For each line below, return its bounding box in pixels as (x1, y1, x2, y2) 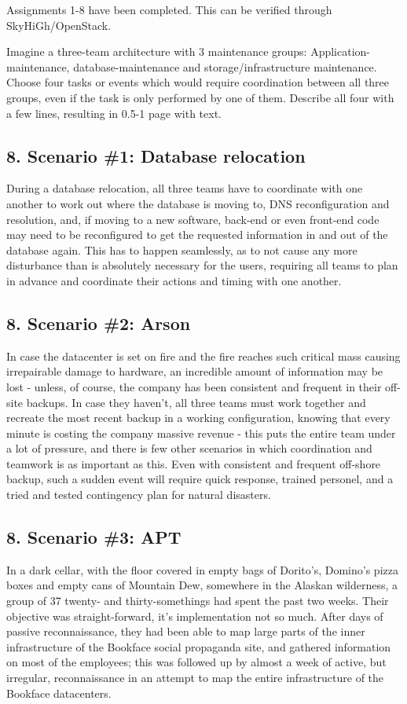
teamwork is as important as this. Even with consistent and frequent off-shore (6, 455, 381, 471)
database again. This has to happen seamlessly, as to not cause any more (6, 241, 357, 258)
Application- (310, 43, 370, 60)
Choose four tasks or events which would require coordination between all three (6, 74, 390, 90)
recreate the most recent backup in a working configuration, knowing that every (6, 409, 390, 426)
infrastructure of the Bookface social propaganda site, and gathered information (6, 638, 391, 654)
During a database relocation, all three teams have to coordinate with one (6, 180, 363, 196)
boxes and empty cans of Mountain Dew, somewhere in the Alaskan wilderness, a (6, 577, 398, 593)
